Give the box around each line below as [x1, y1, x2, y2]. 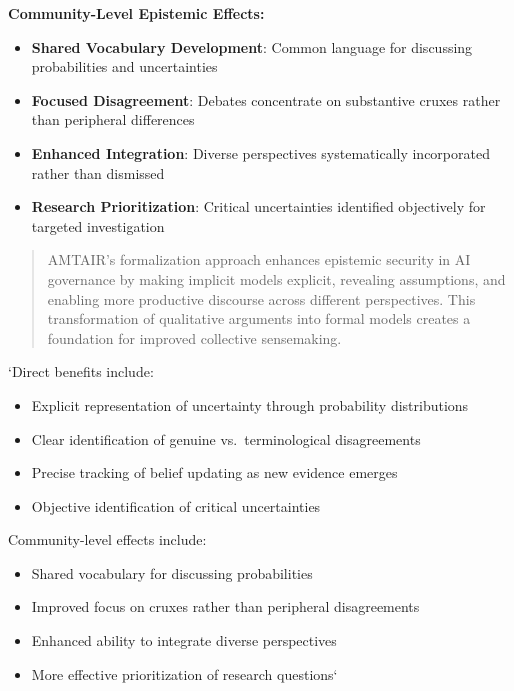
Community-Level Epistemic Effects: [8, 3, 265, 23]
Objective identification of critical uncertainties [31, 495, 321, 516]
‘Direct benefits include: [8, 361, 154, 382]
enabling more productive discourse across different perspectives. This [47, 288, 476, 309]
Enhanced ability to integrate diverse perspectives [31, 630, 337, 651]
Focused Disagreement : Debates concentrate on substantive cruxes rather [31, 89, 501, 110]
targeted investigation [31, 215, 165, 236]
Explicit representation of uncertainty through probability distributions [31, 394, 469, 415]
